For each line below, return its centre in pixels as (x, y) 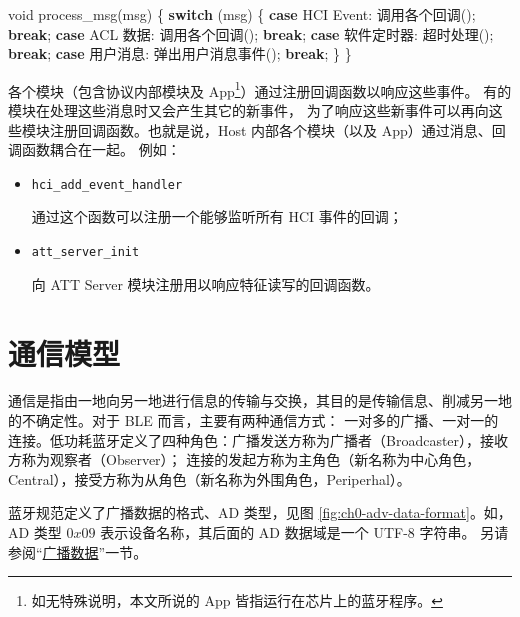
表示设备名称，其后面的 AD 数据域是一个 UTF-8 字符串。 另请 (304, 532)
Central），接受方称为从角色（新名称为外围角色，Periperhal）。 (209, 478)
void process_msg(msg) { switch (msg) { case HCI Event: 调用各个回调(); (242, 14)
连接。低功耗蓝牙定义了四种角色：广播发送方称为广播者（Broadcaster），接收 (258, 439)
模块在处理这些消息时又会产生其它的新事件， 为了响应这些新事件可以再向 (248, 110)
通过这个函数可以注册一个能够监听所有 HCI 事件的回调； (217, 216)
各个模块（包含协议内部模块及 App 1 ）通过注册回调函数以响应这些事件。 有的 (260, 89)
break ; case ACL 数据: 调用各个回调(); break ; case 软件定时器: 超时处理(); (251, 33)
